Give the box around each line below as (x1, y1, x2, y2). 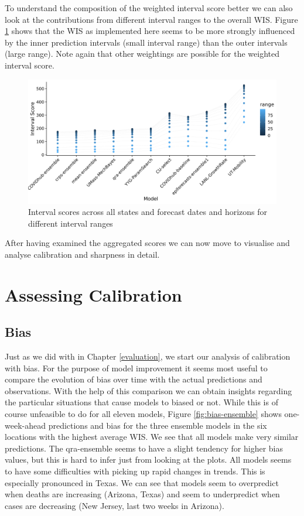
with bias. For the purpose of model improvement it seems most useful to (5, 361, 268, 374)
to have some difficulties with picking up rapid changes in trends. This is (5, 465, 265, 477)
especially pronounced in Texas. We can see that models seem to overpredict (5, 476, 279, 488)
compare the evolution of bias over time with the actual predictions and (5, 373, 262, 385)
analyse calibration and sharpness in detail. (5, 248, 160, 260)
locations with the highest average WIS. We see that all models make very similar (5, 430, 299, 443)
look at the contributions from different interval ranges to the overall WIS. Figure (5, 13, 298, 25)
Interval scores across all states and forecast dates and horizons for (28, 206, 268, 218)
